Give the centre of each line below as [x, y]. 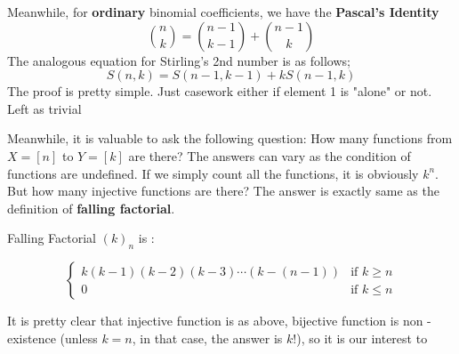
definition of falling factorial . [91, 208]
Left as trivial [44, 108]
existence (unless [52, 338]
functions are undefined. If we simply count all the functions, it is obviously [213, 173]
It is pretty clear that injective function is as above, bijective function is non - [219, 321]
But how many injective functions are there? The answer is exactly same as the [223, 191]
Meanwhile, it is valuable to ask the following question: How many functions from [230, 138]
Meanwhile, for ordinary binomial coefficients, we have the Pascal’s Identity [223, 12]
